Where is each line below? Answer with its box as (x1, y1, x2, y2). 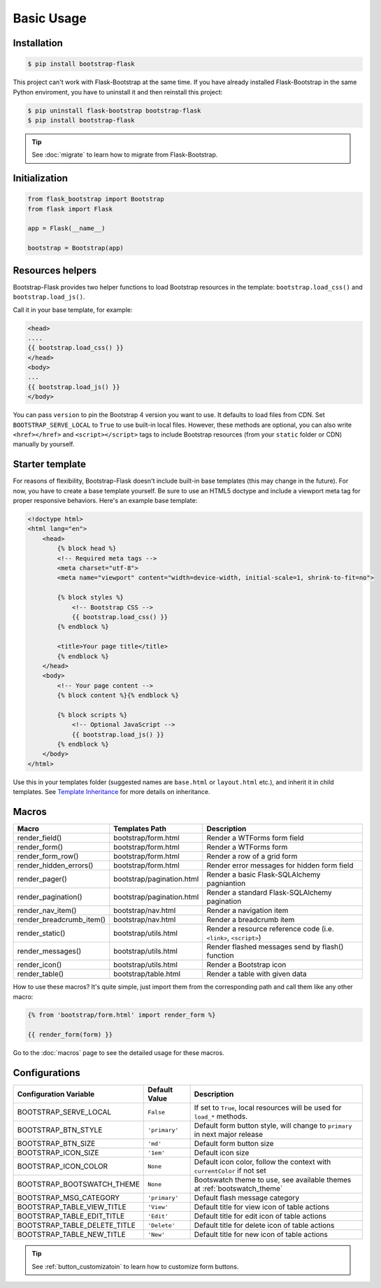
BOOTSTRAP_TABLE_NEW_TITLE (17, 1230, 126, 1240)
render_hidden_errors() (17, 861, 94, 870)
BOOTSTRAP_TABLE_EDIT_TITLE (17, 1211, 125, 1221)
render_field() (17, 833, 62, 843)
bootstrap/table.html (113, 969, 181, 979)
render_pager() (17, 875, 68, 884)
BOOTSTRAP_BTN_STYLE (17, 1125, 103, 1135)
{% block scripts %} (57, 711, 128, 719)
